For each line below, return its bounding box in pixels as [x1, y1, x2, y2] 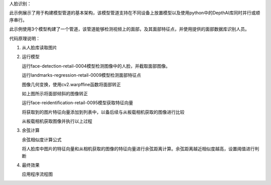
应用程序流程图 [22, 171, 53, 177]
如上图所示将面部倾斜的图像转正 [22, 90, 88, 96]
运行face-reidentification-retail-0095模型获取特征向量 [22, 100, 133, 106]
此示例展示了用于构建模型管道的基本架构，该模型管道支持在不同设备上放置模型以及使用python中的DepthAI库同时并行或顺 [9, 10, 260, 16]
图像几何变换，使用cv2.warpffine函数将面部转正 [22, 81, 121, 87]
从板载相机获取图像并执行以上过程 [22, 118, 92, 124]
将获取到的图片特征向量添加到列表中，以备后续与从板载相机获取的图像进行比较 [22, 109, 185, 115]
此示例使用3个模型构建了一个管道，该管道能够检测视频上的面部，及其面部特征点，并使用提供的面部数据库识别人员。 [9, 26, 249, 32]
